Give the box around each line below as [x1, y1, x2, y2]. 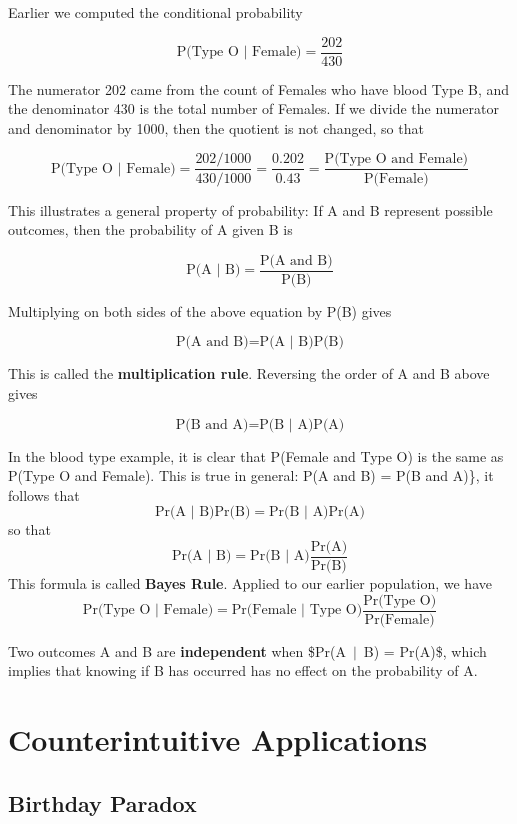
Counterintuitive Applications [8, 719, 428, 759]
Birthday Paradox [8, 787, 197, 818]
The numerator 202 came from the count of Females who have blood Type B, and [8, 78, 510, 99]
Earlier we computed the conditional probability [8, 2, 303, 22]
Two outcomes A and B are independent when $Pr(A [8, 640, 346, 661]
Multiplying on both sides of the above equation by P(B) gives [8, 300, 392, 321]
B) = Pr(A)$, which [363, 640, 487, 661]
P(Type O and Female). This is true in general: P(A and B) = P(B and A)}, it [8, 465, 494, 486]
